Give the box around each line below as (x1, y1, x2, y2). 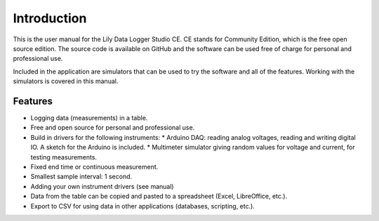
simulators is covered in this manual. (13, 77, 119, 85)
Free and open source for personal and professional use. (30, 123, 195, 132)
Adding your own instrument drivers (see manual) (30, 182, 175, 190)
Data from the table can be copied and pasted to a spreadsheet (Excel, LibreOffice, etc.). (30, 192, 288, 201)
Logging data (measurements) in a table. (30, 114, 148, 122)
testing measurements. (30, 152, 98, 161)
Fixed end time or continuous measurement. (30, 162, 159, 171)
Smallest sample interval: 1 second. (30, 172, 133, 181)
